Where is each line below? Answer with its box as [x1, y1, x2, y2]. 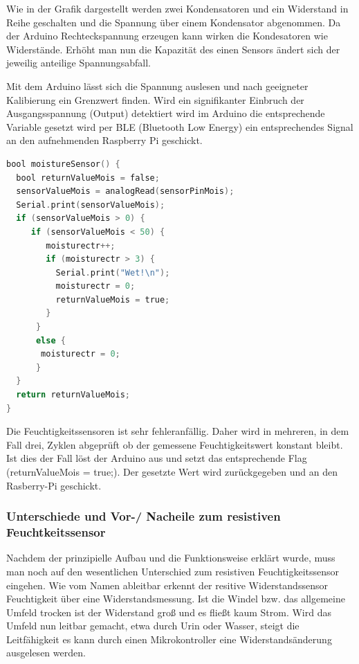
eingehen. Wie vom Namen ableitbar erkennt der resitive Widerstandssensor [6, 577, 328, 592]
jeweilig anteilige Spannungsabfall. [6, 55, 151, 70]
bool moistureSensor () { [6, 159, 120, 169]
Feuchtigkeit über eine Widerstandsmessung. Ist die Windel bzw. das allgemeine [6, 591, 345, 606]
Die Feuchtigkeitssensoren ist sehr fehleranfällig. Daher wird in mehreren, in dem [6, 424, 349, 438]
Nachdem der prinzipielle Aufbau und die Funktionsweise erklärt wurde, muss [6, 550, 335, 565]
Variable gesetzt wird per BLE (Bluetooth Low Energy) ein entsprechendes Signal [6, 119, 353, 134]
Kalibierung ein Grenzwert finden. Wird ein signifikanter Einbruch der [6, 92, 304, 107]
